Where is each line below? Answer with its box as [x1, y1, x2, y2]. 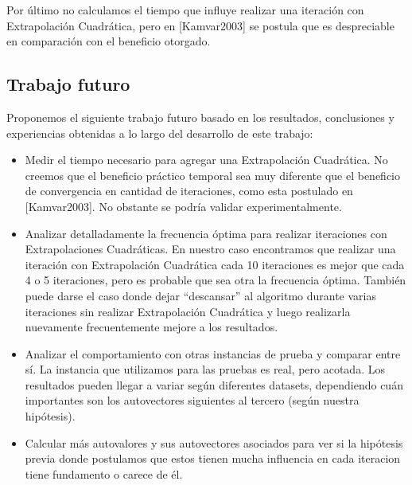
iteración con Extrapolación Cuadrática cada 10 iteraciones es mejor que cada [25, 256, 405, 272]
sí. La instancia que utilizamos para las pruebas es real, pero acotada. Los [25, 361, 385, 377]
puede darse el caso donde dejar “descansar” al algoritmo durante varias [25, 287, 377, 303]
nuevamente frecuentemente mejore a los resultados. [25, 319, 278, 335]
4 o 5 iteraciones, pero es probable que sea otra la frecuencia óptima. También [25, 272, 406, 288]
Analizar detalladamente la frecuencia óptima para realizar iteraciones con [25, 225, 387, 241]
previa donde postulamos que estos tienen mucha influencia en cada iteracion [25, 450, 401, 467]
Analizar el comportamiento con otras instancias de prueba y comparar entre [25, 345, 401, 362]
